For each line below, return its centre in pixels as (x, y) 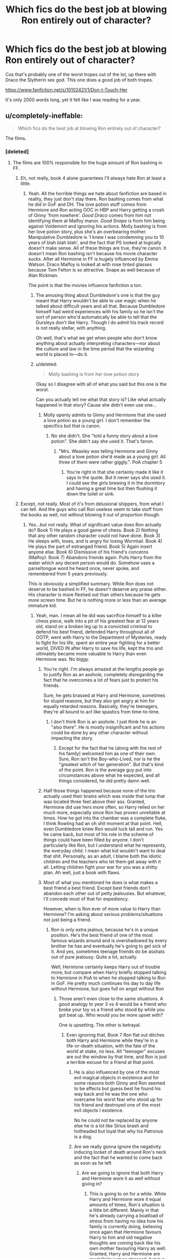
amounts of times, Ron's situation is (127, 1205)
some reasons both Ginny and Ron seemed (120, 1083)
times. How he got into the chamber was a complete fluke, (105, 818)
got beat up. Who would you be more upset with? (111, 1015)
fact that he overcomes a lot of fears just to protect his (101, 680)
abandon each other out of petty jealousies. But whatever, (105, 893)
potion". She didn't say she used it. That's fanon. (102, 441)
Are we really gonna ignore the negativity (118, 1147)
